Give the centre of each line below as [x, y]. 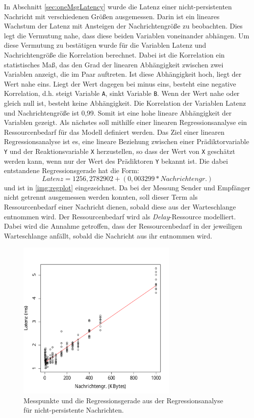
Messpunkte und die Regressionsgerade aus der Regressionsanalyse [123, 400]
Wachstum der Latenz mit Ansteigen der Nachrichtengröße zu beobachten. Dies [123, 26]
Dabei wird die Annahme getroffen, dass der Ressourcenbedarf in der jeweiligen [123, 226]
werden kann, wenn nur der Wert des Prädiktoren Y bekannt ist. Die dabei [116, 161]
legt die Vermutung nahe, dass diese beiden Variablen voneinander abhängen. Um [127, 35]
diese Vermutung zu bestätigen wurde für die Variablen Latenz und [105, 45]
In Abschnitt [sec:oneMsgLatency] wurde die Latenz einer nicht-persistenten [118, 6]
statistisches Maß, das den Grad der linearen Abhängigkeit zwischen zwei [114, 64]
